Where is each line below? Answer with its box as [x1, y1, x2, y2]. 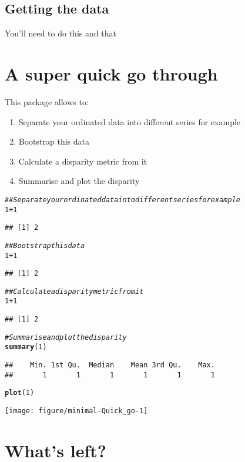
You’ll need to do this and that [5, 27, 116, 39]
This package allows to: [5, 95, 89, 108]
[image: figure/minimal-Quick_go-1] [5, 407, 148, 416]
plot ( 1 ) [5, 389, 35, 397]
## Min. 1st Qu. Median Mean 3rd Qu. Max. [5, 361, 215, 370]
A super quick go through [5, 61, 218, 85]
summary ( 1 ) [5, 343, 47, 351]
